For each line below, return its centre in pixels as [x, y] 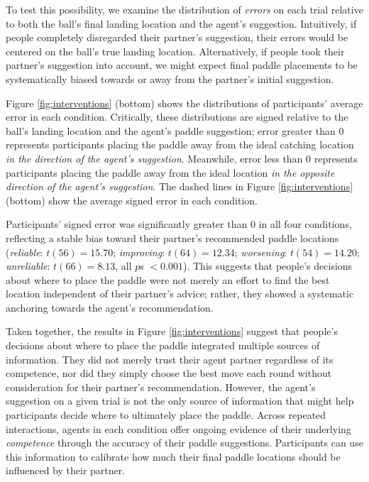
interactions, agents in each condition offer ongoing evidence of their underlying [178, 428]
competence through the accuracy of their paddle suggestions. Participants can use [184, 443]
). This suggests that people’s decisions [268, 266]
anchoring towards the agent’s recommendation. [110, 307]
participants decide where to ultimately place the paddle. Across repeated [166, 415]
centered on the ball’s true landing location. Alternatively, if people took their [175, 51]
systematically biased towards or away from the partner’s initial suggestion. [170, 78]
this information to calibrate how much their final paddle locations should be [173, 456]
